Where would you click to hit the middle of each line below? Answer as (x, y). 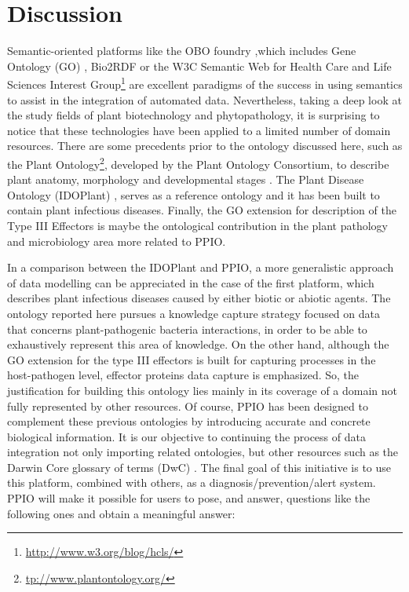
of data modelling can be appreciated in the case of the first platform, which (191, 282)
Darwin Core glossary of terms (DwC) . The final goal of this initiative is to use (199, 467)
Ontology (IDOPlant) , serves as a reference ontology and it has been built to (194, 194)
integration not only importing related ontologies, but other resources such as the (203, 452)
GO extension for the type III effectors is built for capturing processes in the (192, 359)
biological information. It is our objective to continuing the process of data (186, 436)
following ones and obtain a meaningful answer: (121, 513)
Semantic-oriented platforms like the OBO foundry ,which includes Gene (182, 51)
